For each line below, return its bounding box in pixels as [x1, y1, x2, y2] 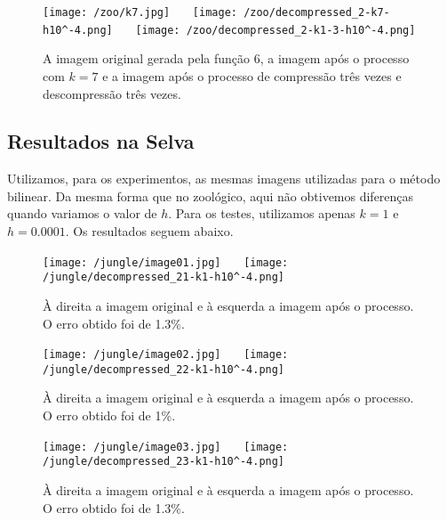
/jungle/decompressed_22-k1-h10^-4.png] [43, 362, 285, 376]
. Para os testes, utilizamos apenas [168, 204, 355, 223]
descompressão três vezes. [43, 84, 181, 102]
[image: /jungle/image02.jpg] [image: [43, 348, 289, 362]
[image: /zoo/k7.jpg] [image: [43, 6, 237, 19]
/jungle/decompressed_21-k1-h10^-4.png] [43, 271, 285, 284]
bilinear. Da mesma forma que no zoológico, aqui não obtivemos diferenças [7, 186, 414, 205]
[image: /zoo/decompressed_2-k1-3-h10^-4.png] [135, 23, 416, 37]
